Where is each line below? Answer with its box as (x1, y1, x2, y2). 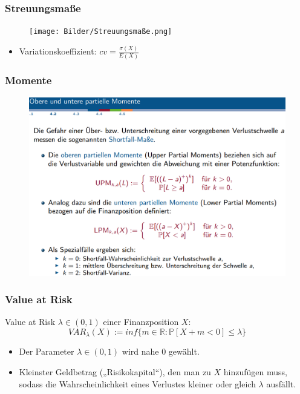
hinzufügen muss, (223, 365, 287, 378)
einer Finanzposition (103, 315, 179, 328)
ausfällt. (266, 377, 296, 390)
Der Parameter (19, 345, 74, 358)
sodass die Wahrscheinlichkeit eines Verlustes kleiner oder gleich (19, 377, 256, 390)
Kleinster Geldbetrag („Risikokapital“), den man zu (19, 365, 211, 378)
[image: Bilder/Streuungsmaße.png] (29, 27, 172, 36)
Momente (5, 73, 52, 88)
